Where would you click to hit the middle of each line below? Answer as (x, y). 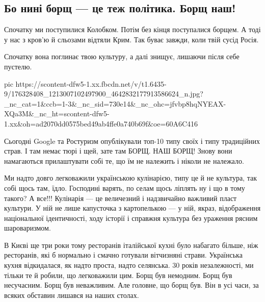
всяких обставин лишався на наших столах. (72, 295)
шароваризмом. (28, 228)
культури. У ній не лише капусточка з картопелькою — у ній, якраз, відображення (132, 208)
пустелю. (18, 66)
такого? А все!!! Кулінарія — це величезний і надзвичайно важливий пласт (121, 198)
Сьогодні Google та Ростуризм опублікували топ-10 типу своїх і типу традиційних (132, 141)
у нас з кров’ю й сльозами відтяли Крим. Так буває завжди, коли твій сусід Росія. (131, 39)
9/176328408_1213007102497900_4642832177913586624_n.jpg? (104, 94)
